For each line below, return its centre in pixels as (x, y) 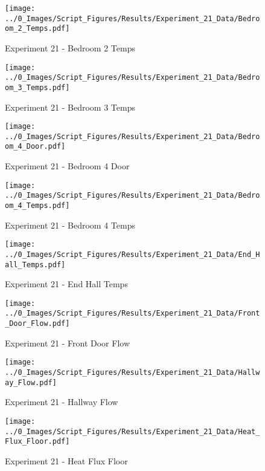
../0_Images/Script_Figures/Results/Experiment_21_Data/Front (132, 313)
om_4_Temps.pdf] (37, 206)
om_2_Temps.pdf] (37, 29)
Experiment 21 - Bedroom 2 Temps (70, 47)
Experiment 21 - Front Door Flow (68, 343)
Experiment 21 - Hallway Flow (62, 402)
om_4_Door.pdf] (35, 147)
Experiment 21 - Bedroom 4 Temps (70, 225)
